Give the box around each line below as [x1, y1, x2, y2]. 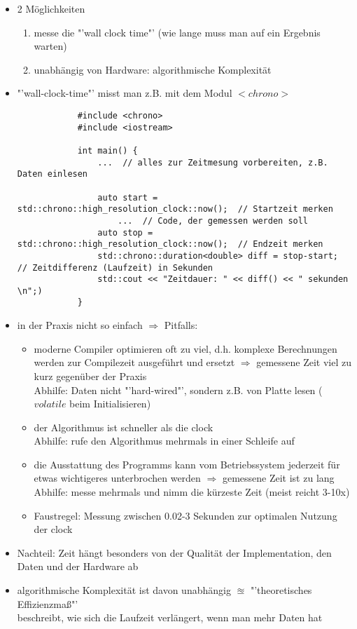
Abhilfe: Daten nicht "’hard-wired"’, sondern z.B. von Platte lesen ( [34, 382, 323, 397]
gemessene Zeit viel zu [256, 355, 352, 370]
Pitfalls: [164, 318, 198, 332]
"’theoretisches [250, 583, 312, 597]
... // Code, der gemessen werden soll [117, 215, 309, 226]
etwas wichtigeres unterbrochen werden [34, 471, 201, 485]
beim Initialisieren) [69, 396, 151, 411]
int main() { [77, 145, 138, 156]
